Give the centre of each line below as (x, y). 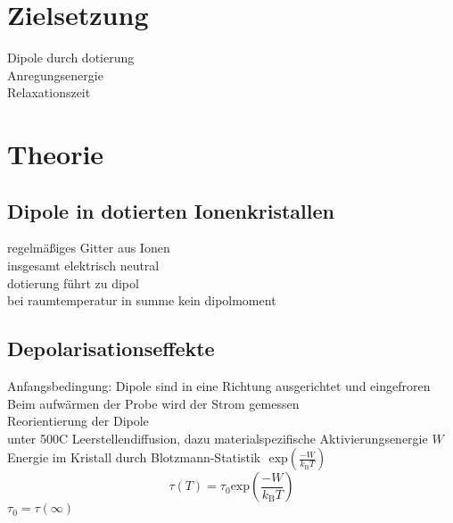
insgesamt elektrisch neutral (83, 266)
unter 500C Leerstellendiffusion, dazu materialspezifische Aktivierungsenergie (218, 438)
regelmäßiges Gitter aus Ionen (89, 248)
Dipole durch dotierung (71, 58)
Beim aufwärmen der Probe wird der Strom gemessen (153, 403)
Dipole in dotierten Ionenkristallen (171, 210)
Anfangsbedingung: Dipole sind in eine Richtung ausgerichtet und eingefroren (219, 386)
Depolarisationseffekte (111, 349)
